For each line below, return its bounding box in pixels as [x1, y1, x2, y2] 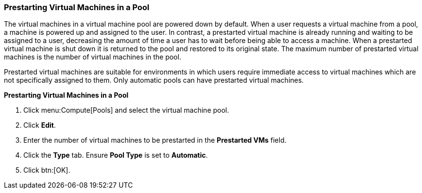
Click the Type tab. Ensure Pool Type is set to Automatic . [23, 151, 208, 160]
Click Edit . [23, 121, 56, 130]
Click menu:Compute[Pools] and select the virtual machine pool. [23, 106, 229, 115]
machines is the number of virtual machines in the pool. [4, 53, 182, 61]
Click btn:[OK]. [23, 166, 70, 175]
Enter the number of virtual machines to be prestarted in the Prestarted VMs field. [23, 136, 287, 145]
